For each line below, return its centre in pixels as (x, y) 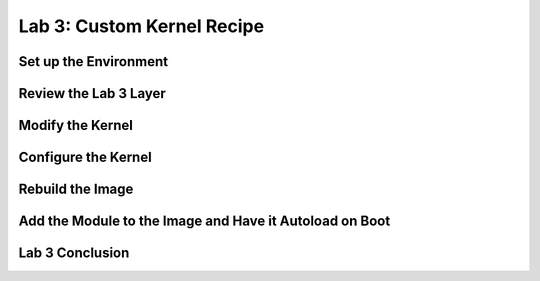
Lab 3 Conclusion (74, 253)
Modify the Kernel (76, 125)
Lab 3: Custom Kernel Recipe (141, 26)
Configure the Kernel (85, 157)
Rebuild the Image (76, 189)
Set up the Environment (93, 61)
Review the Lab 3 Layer (92, 93)
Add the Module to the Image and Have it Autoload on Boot (204, 221)
